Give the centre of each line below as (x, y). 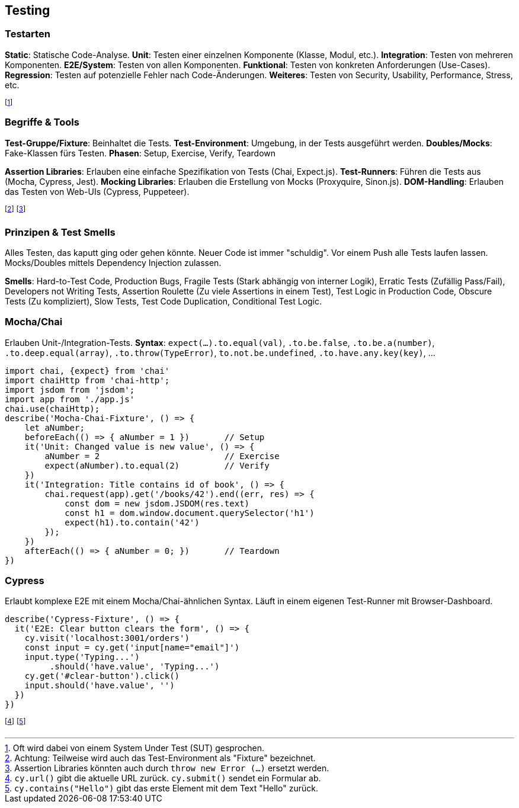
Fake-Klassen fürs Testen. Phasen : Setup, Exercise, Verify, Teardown (140, 153)
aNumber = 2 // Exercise (162, 456)
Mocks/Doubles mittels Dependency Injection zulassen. (113, 262)
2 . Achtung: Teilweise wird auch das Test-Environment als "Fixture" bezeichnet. (160, 758)
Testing (28, 10)
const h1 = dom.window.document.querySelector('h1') (190, 513)
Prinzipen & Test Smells (60, 232)
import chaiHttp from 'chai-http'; (87, 380)
